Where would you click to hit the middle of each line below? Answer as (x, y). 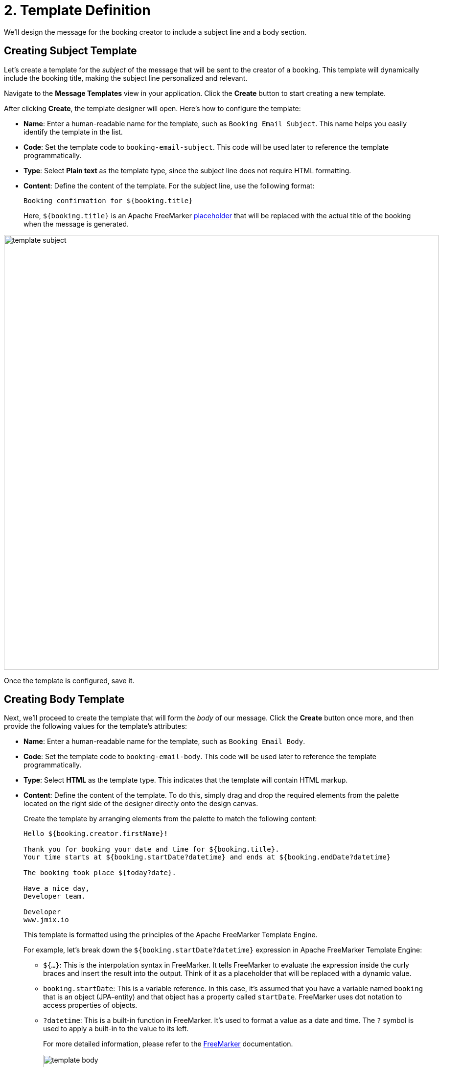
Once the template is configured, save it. (69, 680)
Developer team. (55, 896)
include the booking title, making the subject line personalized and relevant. (126, 78)
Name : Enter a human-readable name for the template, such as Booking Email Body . (164, 742)
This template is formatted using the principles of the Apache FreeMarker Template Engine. (171, 935)
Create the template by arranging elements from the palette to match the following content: (170, 819)
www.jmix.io (46, 920)
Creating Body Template (64, 699)
